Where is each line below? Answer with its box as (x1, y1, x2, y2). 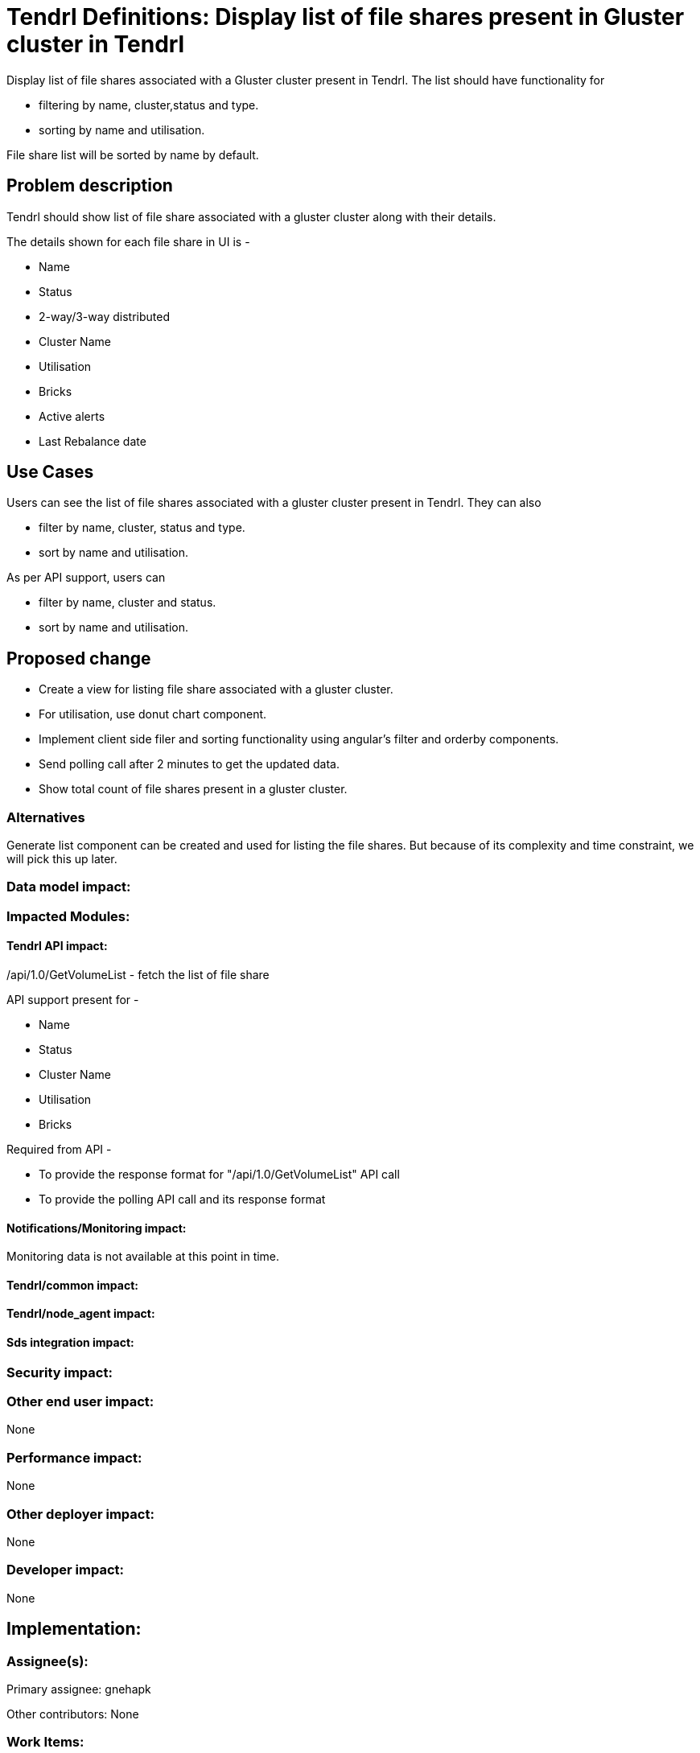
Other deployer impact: (6, 1505, 154, 1522)
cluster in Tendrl (6, 31, 185, 58)
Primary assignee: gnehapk (6, 1681, 151, 1696)
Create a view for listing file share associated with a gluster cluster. (39, 682, 393, 697)
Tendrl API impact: (6, 939, 108, 953)
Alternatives (6, 809, 85, 825)
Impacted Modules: (6, 907, 130, 924)
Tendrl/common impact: (6, 1278, 138, 1292)
